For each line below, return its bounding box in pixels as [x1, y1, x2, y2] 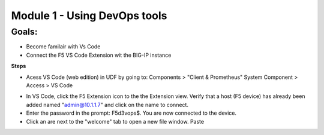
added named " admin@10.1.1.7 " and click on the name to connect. [26, 101, 189, 108]
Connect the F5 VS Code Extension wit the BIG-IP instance [26, 51, 172, 59]
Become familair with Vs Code [26, 43, 101, 50]
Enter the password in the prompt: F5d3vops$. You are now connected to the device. [26, 109, 237, 116]
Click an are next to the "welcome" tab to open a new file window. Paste [26, 118, 204, 125]
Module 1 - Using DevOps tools [11, 9, 167, 22]
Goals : [11, 26, 38, 37]
